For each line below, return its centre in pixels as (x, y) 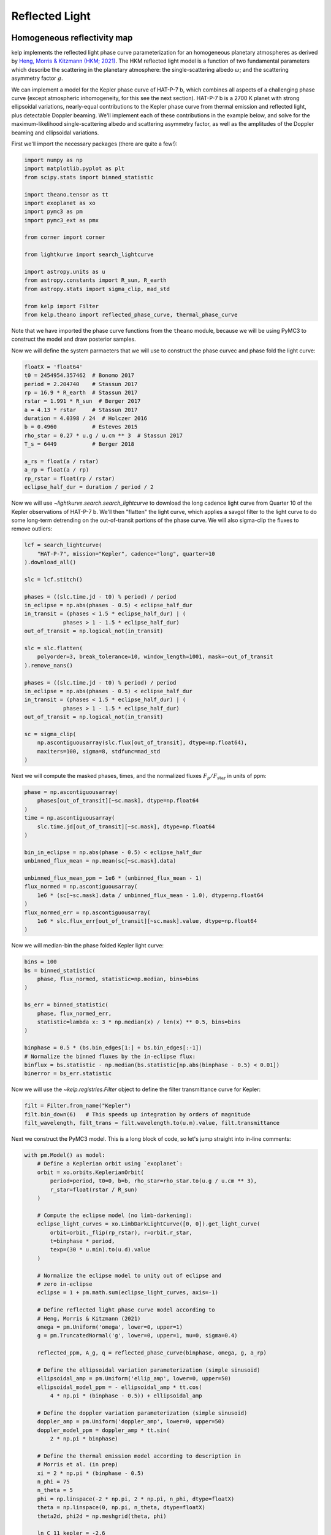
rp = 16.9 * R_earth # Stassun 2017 (81, 392)
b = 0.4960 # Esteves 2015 (81, 427)
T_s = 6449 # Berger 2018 (79, 444)
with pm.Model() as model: (65, 1155)
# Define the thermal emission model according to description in (139, 1456)
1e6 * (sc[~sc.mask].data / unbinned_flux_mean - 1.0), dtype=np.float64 (150, 895)
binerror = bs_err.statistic (68, 1074)
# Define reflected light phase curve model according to (126, 1310)
